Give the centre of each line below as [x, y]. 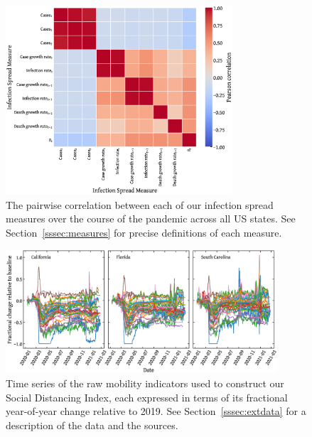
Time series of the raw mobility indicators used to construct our [145, 383]
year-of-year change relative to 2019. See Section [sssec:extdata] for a [156, 411]
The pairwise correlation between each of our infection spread [140, 204]
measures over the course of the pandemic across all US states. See [151, 218]
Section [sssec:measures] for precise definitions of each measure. [144, 232]
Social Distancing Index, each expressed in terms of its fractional [147, 397]
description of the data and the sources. [92, 425]
